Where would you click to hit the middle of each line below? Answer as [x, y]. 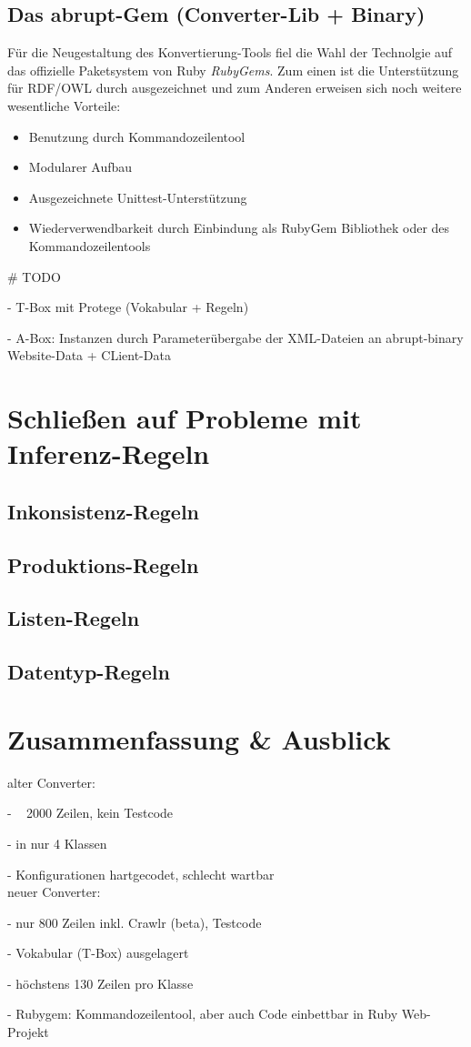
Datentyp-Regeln [89, 672]
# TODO [34, 276]
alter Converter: [51, 782]
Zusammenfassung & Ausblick [199, 738]
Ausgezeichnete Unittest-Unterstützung [138, 197]
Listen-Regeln [74, 618]
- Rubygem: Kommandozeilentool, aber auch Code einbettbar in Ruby [203, 1014]
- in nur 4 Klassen [57, 843]
